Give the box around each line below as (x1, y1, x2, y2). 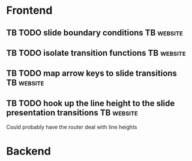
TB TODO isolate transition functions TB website (6, 47, 186, 58)
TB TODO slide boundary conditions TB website (6, 28, 183, 38)
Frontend (6, 4, 53, 17)
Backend (6, 145, 51, 158)
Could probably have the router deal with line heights (6, 124, 137, 131)
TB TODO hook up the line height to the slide (6, 98, 175, 108)
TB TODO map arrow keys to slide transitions (6, 68, 177, 79)
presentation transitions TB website (6, 108, 138, 118)
